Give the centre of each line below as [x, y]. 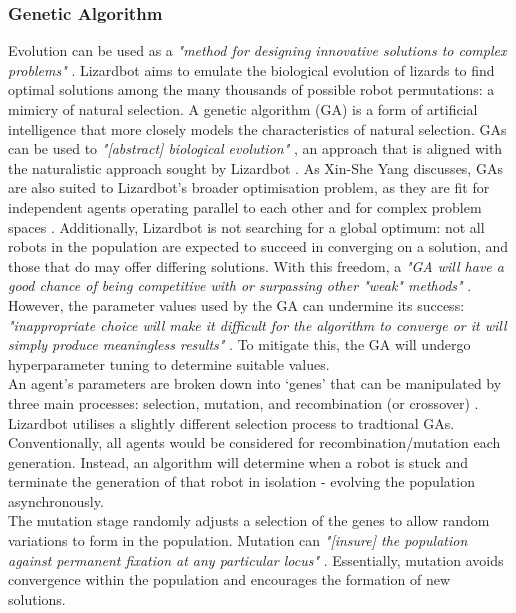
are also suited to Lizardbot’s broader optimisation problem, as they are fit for [249, 187]
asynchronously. [56, 500]
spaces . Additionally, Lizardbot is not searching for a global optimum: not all [246, 226]
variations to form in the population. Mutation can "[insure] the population [238, 540]
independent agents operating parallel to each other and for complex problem [245, 206]
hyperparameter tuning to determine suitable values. [169, 363]
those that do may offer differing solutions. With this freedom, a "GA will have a [256, 265]
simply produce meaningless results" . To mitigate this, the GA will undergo [239, 344]
